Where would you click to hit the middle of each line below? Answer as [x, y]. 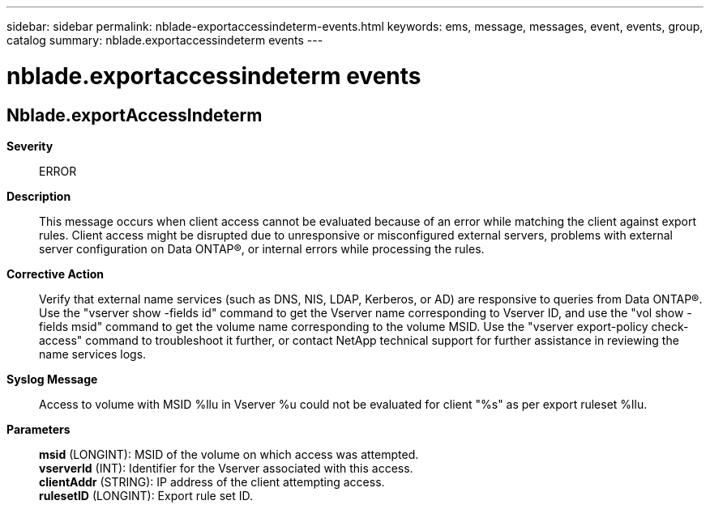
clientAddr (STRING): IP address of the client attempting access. [212, 481]
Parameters [38, 429]
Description [39, 196]
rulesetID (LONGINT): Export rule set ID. [146, 495]
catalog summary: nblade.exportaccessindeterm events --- [165, 40]
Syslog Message [52, 379]
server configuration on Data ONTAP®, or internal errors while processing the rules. [262, 248]
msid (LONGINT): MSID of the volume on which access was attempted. [229, 454]
